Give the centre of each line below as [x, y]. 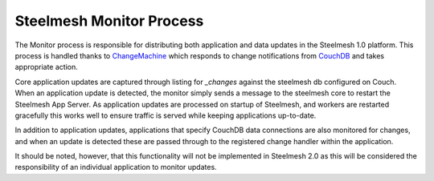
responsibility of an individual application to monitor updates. [116, 167]
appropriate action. [46, 67]
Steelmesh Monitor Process [109, 21]
